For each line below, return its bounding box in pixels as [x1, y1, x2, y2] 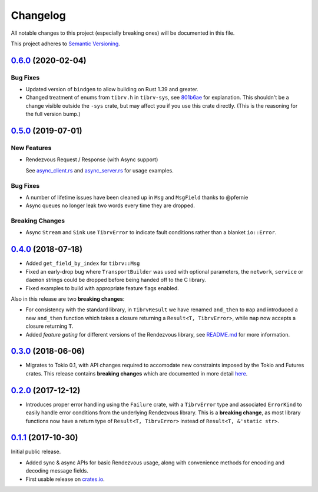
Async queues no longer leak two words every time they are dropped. [25, 202, 196, 209]
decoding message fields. [25, 467, 88, 474]
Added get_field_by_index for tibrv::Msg [25, 260, 140, 267]
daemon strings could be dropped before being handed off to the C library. [25, 277, 206, 284]
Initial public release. [11, 448, 61, 456]
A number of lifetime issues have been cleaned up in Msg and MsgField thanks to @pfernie [25, 194, 249, 201]
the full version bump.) [25, 111, 81, 118]
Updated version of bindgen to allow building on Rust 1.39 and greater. [25, 86, 198, 93]
